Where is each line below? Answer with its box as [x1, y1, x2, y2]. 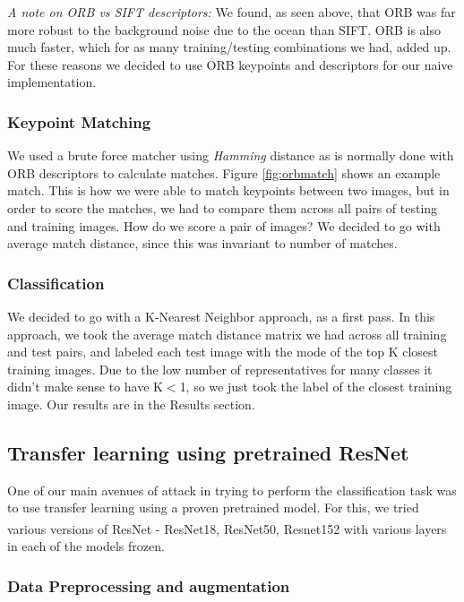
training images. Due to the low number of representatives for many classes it [7, 359, 433, 378]
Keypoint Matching [7, 110, 151, 133]
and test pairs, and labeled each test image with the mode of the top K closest [7, 342, 439, 361]
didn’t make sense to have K [7, 377, 163, 396]
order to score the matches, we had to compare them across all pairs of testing [7, 198, 438, 217]
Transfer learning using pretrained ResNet [7, 438, 409, 466]
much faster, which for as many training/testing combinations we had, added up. [7, 38, 451, 56]
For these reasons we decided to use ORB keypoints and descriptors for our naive [7, 55, 453, 73]
